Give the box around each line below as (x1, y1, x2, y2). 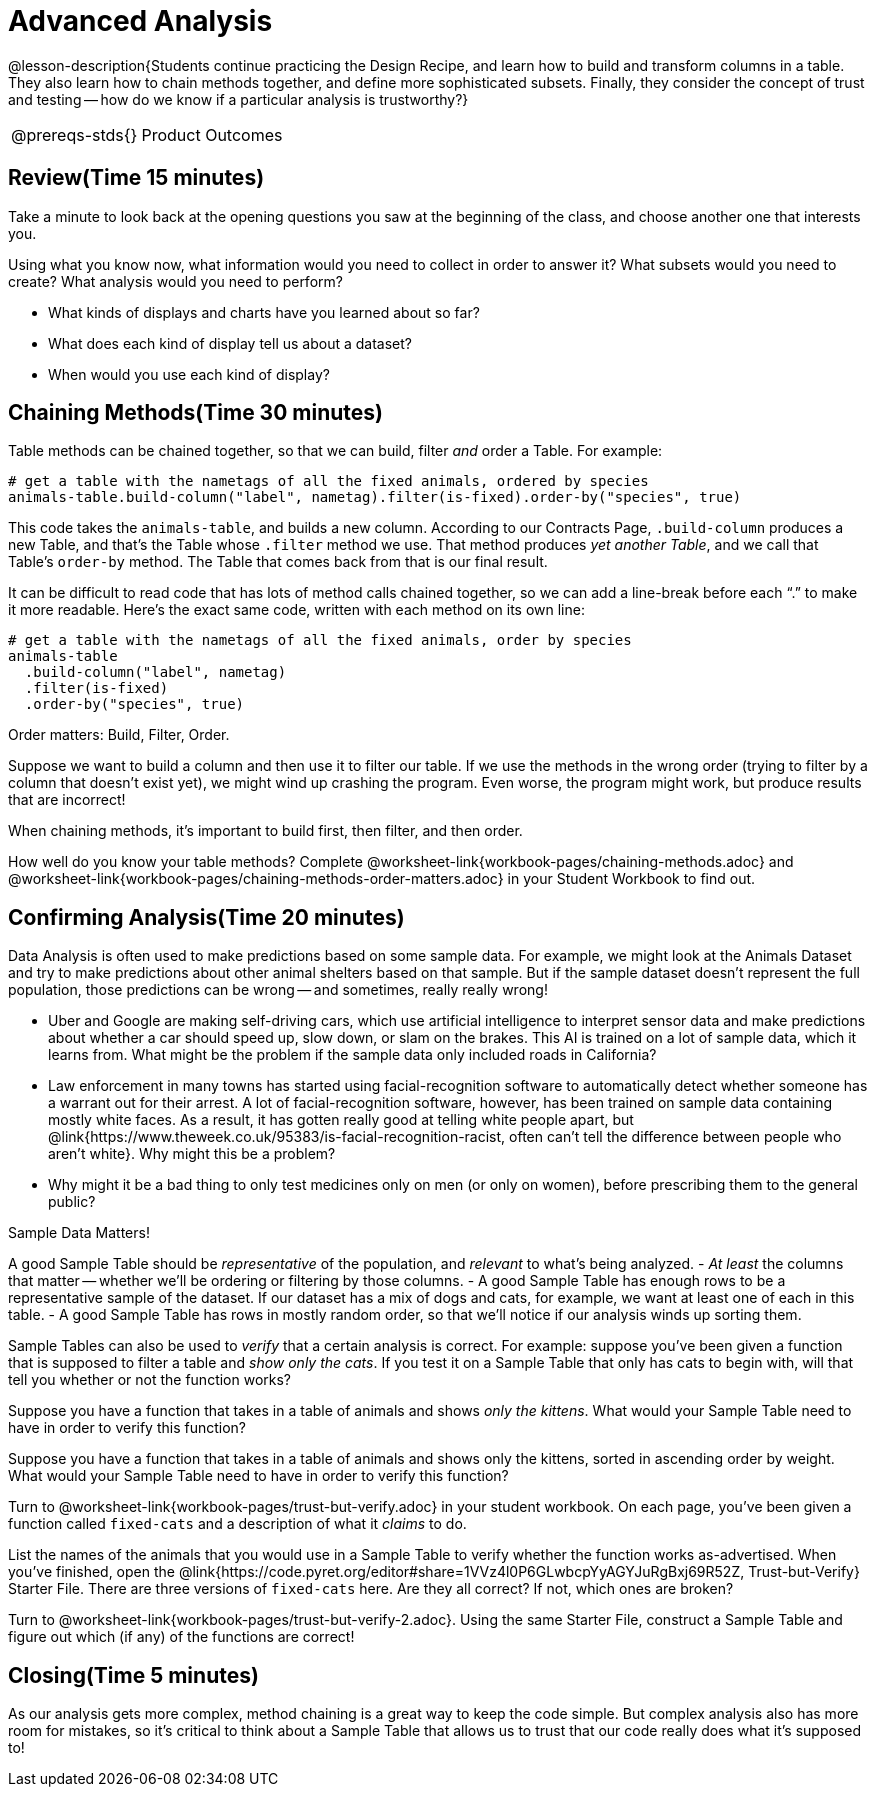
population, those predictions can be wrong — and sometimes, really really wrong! (8, 981, 548, 999)
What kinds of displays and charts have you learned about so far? (48, 303, 480, 321)
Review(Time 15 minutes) (8, 165, 265, 191)
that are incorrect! (8, 791, 126, 809)
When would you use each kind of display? (48, 365, 330, 383)
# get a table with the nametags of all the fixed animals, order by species (8, 632, 632, 649)
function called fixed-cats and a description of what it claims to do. (8, 1515, 467, 1533)
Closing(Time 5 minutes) (8, 1662, 259, 1688)
